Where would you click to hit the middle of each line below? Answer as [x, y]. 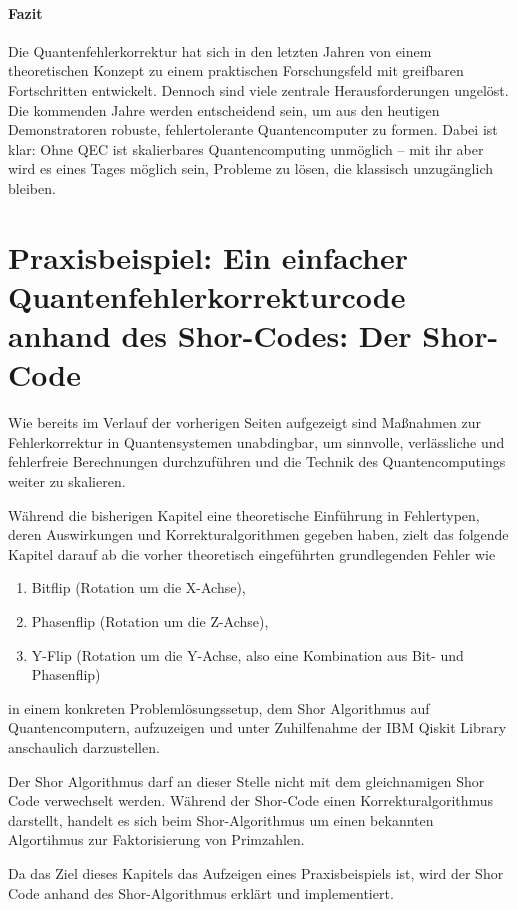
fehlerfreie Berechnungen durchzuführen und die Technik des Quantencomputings [257, 461]
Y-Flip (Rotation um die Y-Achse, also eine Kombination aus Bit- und [247, 654]
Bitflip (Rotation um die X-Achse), [138, 587]
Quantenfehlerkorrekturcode [207, 295]
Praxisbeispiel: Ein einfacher [208, 256]
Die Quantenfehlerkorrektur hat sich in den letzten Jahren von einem [220, 50]
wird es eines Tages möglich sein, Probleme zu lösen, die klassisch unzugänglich [250, 168]
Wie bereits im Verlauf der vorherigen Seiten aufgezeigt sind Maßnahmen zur [244, 422]
